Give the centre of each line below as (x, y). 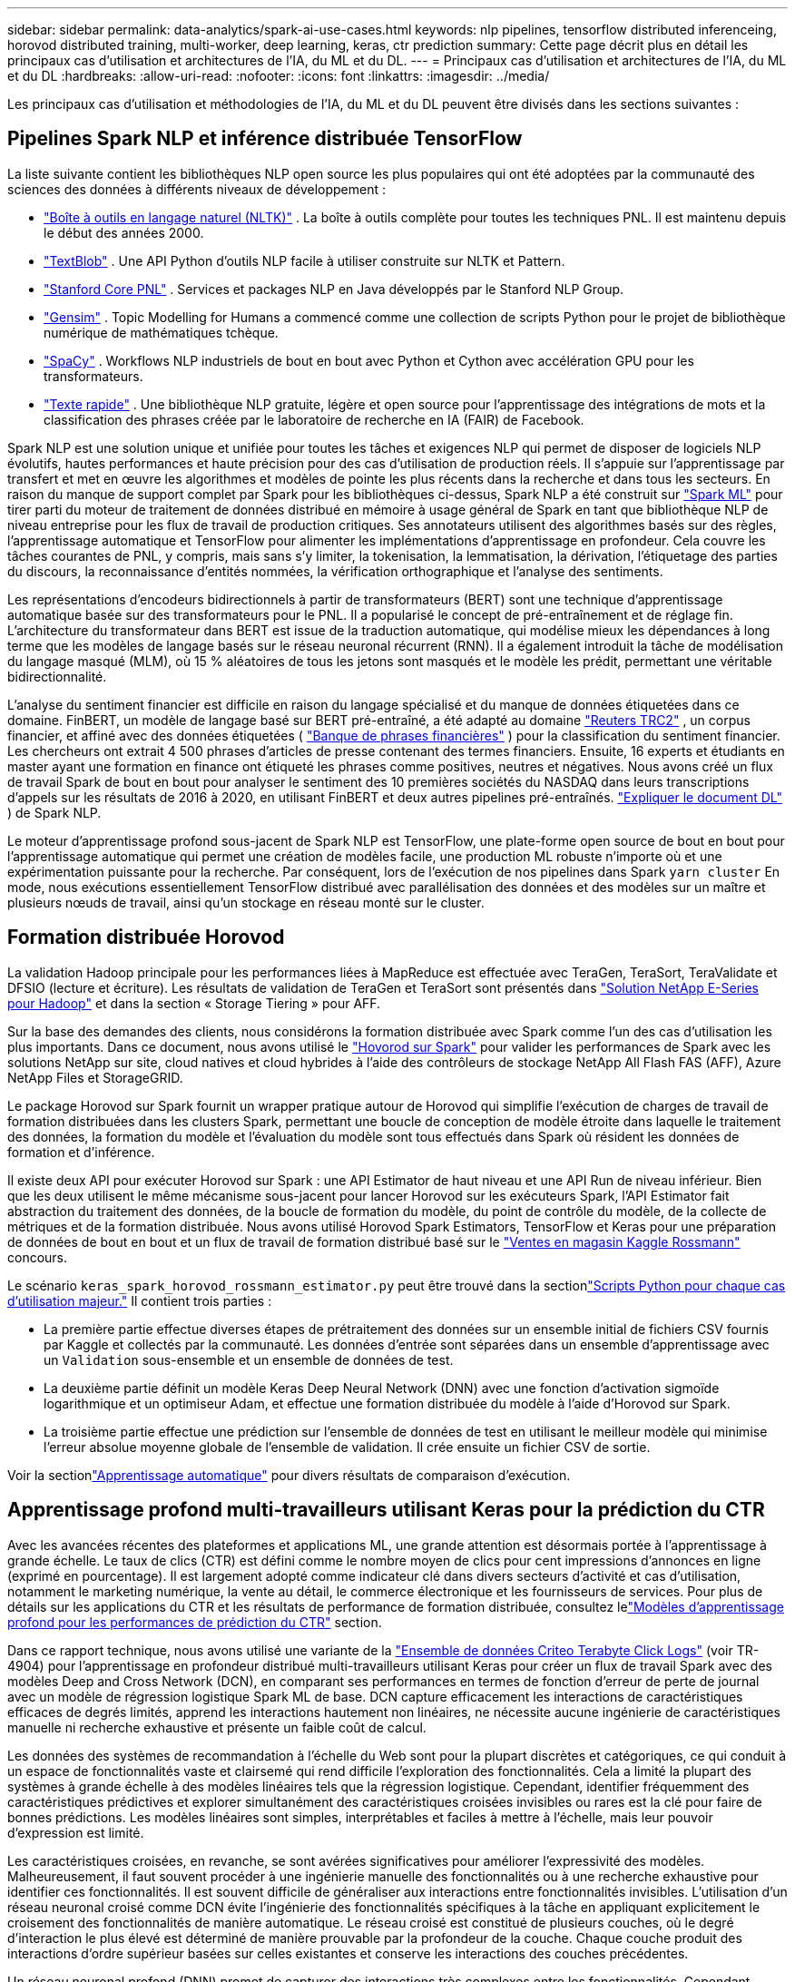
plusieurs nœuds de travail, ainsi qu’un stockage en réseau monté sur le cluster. (246, 902)
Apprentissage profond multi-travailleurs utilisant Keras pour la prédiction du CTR (386, 1510)
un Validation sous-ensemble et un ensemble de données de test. (249, 1359)
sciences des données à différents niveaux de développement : (196, 189)
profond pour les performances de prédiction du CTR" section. (195, 1622)
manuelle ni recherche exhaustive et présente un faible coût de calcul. (217, 1727)
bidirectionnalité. (57, 676)
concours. (38, 1257)
